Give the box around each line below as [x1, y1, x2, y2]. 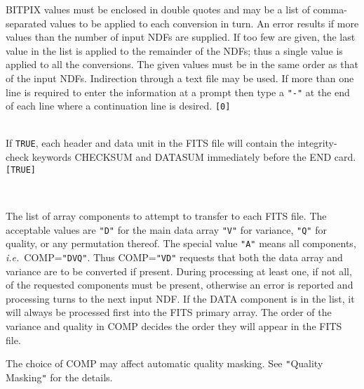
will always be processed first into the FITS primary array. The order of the [6, 305, 332, 319]
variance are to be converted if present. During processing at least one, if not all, [6, 263, 352, 278]
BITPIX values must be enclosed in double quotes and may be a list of [6, 2, 310, 16]
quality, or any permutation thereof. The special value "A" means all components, [6, 236, 356, 251]
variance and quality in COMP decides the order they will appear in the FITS [6, 318, 342, 333]
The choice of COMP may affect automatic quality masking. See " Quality [6, 356, 323, 371]
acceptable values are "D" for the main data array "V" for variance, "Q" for [6, 222, 327, 237]
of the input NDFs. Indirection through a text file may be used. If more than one [6, 70, 354, 85]
